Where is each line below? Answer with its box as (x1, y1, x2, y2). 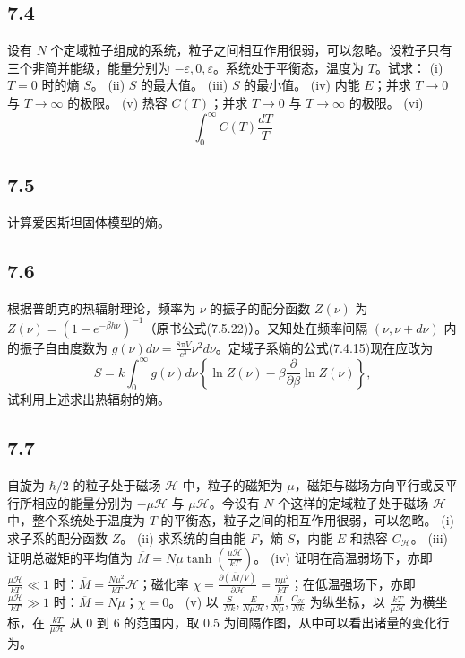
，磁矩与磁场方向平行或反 (294, 476, 445, 495)
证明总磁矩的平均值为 (7, 548, 133, 566)
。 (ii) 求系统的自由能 (120, 528, 246, 547)
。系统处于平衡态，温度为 (213, 57, 365, 76)
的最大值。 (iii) (141, 75, 228, 94)
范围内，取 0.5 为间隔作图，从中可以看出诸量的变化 (136, 613, 437, 632)
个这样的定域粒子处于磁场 (278, 493, 429, 512)
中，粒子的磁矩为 (182, 476, 283, 495)
